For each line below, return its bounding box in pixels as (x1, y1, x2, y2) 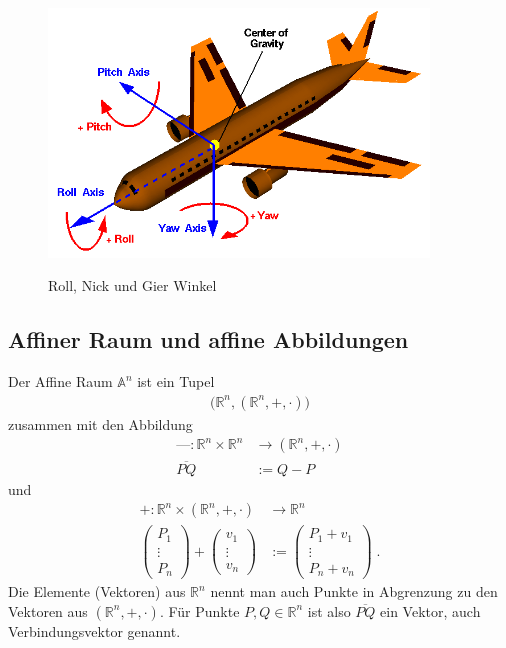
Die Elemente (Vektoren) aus (8, 581, 186, 602)
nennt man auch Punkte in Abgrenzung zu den (210, 581, 498, 602)
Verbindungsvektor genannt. (8, 620, 181, 641)
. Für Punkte (159, 600, 240, 621)
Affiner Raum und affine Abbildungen (8, 324, 409, 355)
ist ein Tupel (137, 371, 215, 392)
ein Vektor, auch (380, 600, 481, 621)
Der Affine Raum (8, 371, 113, 392)
